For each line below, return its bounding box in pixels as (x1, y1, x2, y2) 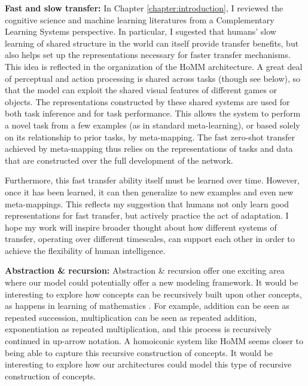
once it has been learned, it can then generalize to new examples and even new (5, 185, 294, 198)
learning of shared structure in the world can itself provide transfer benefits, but (5, 36, 299, 49)
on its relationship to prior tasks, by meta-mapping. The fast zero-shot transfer (5, 130, 295, 143)
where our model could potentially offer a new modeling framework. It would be (5, 276, 298, 289)
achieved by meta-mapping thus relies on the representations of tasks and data (5, 142, 293, 155)
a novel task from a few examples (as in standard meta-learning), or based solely (5, 118, 300, 131)
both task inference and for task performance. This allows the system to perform (5, 107, 301, 120)
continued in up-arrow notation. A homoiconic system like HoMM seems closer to (5, 335, 304, 347)
